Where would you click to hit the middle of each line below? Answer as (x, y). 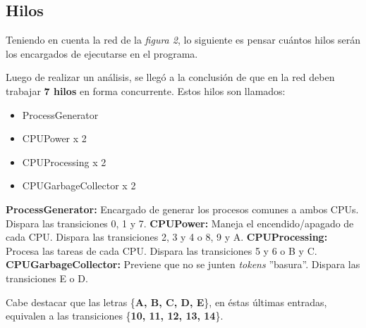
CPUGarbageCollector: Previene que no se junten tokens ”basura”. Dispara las (183, 264)
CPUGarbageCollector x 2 (79, 185)
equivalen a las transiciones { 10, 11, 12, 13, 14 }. (115, 316)
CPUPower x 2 (54, 138)
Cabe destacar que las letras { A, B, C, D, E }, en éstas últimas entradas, (166, 302)
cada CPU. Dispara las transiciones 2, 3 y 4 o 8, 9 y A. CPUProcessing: (167, 237)
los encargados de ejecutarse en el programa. (102, 53)
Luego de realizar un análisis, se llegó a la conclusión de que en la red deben (170, 77)
